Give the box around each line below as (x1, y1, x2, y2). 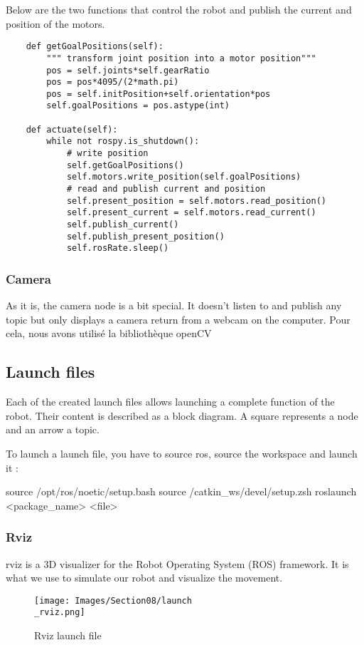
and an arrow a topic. (6, 422, 100, 437)
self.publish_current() (66, 220, 179, 230)
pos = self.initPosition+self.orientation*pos (46, 88, 271, 99)
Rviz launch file (34, 628, 102, 643)
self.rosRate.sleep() (66, 243, 169, 254)
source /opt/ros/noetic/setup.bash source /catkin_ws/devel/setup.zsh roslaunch (6, 484, 357, 499)
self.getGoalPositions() (66, 160, 184, 170)
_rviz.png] (34, 607, 85, 618)
